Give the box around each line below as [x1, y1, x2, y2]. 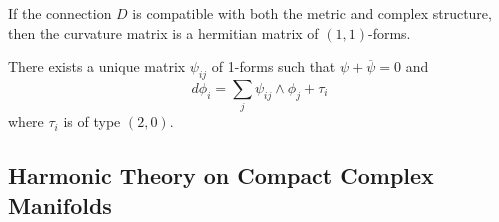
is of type [63, 111, 121, 132]
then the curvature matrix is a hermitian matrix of [8, 22, 319, 43]
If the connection [8, 3, 112, 23]
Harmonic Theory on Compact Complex [8, 160, 434, 191]
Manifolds [8, 189, 112, 220]
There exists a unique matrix [8, 56, 186, 77]
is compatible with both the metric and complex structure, [132, 3, 492, 23]
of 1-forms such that [211, 56, 336, 77]
